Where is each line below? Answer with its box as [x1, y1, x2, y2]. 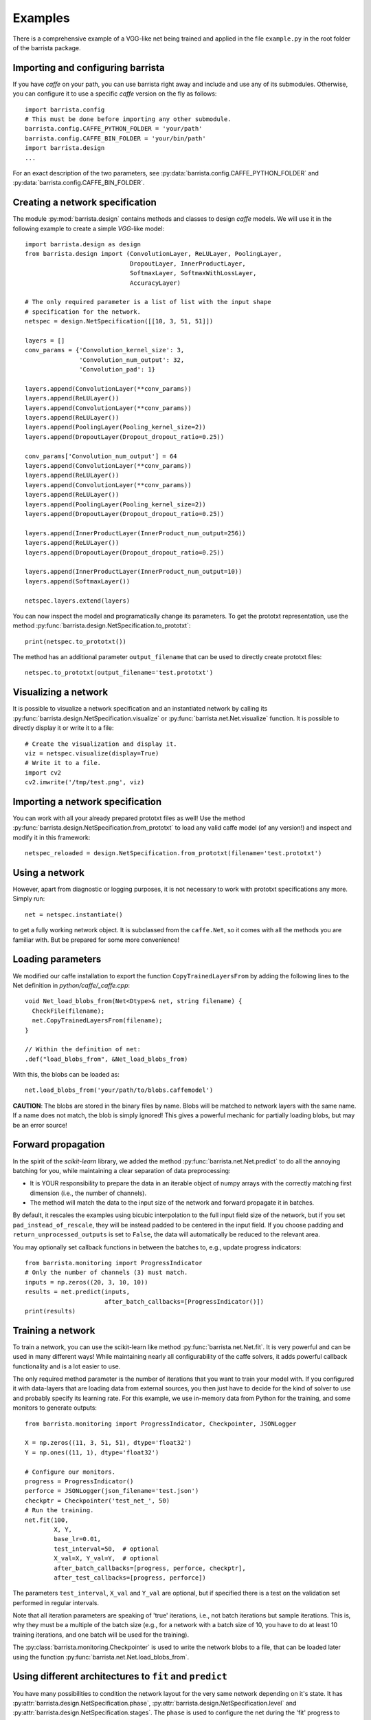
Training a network [12, 1324, 95, 1336]
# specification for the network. [25, 308, 141, 316]
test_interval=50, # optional [54, 1545, 159, 1553]
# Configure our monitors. [25, 1468, 116, 1476]
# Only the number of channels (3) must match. [25, 1269, 188, 1276]
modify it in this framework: [12, 833, 91, 841]
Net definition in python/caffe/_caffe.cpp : [12, 981, 131, 989]
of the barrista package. [12, 43, 82, 52]
